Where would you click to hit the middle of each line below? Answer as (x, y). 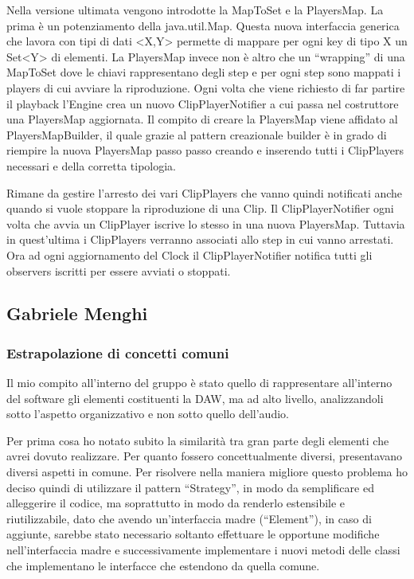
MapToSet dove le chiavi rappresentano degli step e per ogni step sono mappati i (204, 72)
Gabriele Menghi (77, 313)
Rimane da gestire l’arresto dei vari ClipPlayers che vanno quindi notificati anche (205, 192)
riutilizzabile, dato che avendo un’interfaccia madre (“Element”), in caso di (189, 518)
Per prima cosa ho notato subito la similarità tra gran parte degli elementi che (198, 440)
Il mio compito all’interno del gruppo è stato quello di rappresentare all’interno (199, 383)
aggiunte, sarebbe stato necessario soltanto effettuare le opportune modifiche (193, 534)
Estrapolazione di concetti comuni (118, 352)
